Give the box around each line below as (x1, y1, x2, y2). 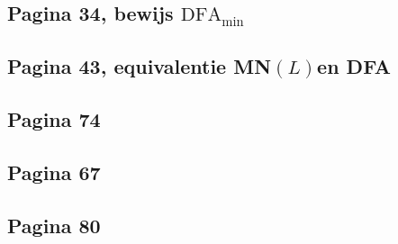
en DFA (317, 52, 391, 80)
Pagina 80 (7, 211, 101, 239)
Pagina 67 (7, 158, 101, 185)
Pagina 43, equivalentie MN (7, 52, 272, 80)
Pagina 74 (7, 104, 101, 132)
